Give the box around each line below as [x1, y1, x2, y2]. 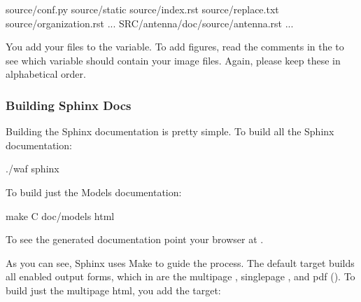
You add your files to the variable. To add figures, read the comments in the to [6, 39, 344, 54]
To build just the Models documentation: [6, 184, 182, 199]
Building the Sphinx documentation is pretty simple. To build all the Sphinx [6, 124, 334, 139]
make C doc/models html [6, 208, 115, 223]
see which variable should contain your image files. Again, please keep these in [6, 53, 341, 67]
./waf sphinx [6, 161, 59, 176]
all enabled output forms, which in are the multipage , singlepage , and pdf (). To [6, 269, 355, 284]
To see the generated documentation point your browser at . [6, 232, 264, 247]
